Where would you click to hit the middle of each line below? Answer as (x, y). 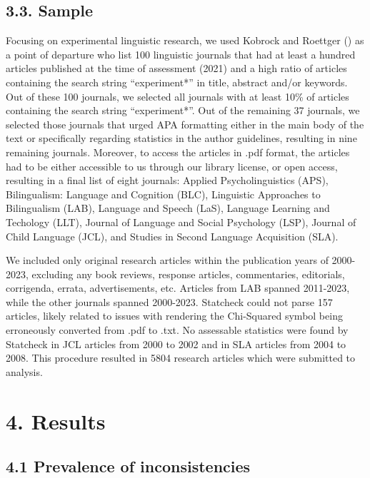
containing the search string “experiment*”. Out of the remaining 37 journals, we (183, 110)
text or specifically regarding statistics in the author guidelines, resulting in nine (181, 138)
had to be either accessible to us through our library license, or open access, (172, 166)
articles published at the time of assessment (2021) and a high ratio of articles (176, 68)
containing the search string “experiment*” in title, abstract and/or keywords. (177, 82)
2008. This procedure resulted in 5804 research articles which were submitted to (181, 358)
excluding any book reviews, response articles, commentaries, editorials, (188, 274)
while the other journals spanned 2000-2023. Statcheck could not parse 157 (169, 301)
